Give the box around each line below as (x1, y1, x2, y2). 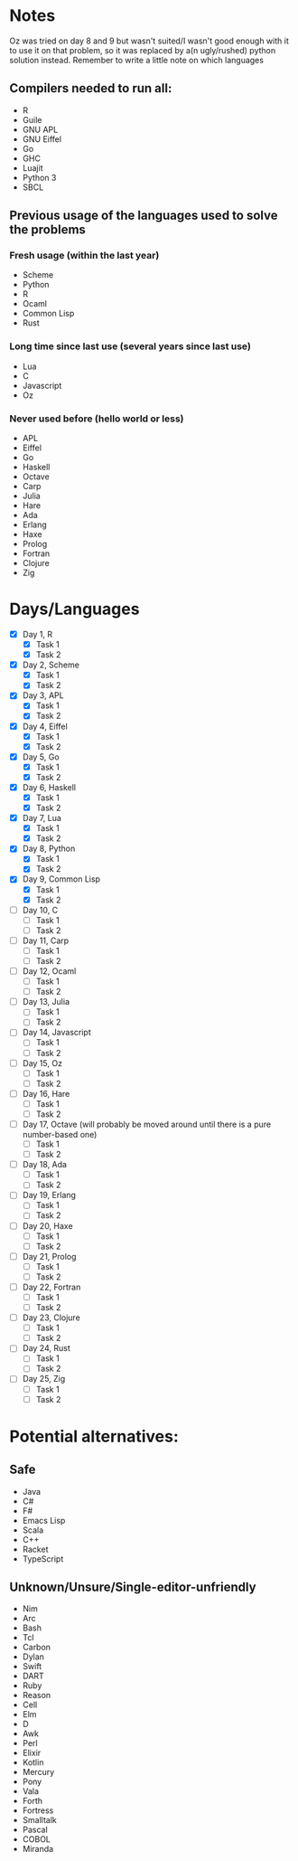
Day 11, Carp (22, 935, 70, 946)
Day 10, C (22, 904, 59, 915)
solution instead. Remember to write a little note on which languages (9, 54, 265, 65)
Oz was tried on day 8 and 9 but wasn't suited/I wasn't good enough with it (9, 35, 289, 46)
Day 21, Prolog (22, 1251, 77, 1261)
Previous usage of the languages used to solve (9, 208, 278, 223)
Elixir (22, 1747, 42, 1759)
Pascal (22, 1824, 48, 1836)
